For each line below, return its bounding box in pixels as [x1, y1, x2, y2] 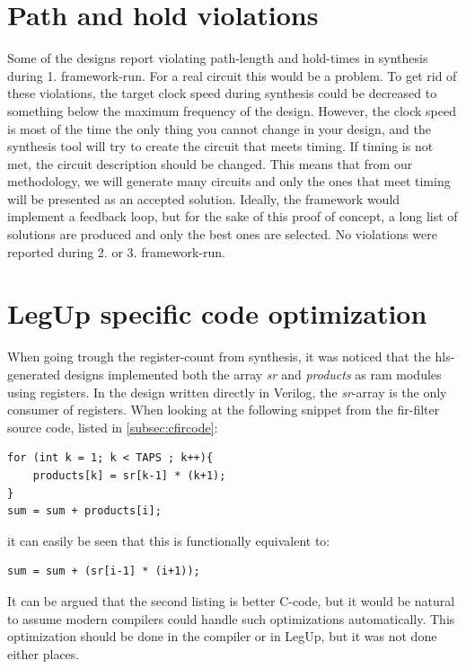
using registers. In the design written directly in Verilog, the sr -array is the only [7, 382, 447, 401]
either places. [7, 644, 80, 663]
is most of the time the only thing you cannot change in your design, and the [7, 119, 431, 138]
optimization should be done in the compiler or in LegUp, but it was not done [7, 627, 437, 646]
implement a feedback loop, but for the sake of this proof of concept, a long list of [7, 207, 458, 226]
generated [7, 364, 61, 383]
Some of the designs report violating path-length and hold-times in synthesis [7, 49, 428, 67]
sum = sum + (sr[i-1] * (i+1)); [7, 565, 200, 578]
